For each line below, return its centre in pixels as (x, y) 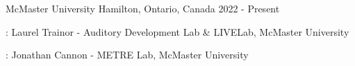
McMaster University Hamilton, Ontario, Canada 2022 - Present (143, 8)
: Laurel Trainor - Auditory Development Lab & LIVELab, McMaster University (177, 31)
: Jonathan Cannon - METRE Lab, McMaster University (127, 55)
